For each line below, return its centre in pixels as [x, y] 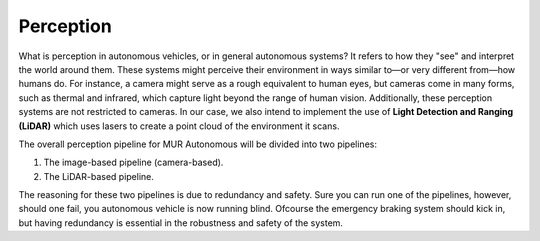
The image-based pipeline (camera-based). [133, 162]
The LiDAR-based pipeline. [99, 176]
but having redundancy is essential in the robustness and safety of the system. [181, 222]
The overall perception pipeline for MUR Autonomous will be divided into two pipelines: [197, 144]
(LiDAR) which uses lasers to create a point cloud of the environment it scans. [179, 126]
